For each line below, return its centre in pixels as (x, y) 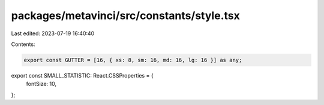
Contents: (23, 44)
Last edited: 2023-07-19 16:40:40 (53, 33)
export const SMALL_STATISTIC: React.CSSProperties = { (82, 75)
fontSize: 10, (41, 84)
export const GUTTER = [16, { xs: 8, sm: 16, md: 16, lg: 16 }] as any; (133, 60)
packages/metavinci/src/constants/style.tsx (125, 16)
